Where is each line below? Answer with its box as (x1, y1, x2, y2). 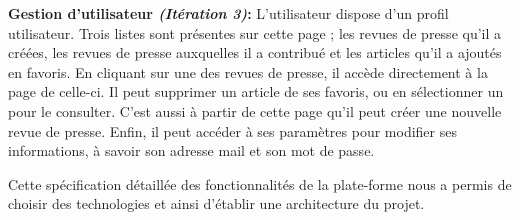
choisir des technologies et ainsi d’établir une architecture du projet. (8, 193, 425, 214)
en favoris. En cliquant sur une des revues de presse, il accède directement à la (8, 61, 488, 82)
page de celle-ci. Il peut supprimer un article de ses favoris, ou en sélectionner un (8, 81, 504, 102)
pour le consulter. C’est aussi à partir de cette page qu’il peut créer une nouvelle (8, 100, 502, 121)
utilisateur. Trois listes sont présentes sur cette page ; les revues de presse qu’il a (8, 22, 502, 43)
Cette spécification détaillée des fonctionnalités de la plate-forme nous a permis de (8, 173, 512, 194)
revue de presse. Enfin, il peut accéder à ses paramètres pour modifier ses (8, 120, 457, 141)
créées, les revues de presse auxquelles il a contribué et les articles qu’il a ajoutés (8, 42, 502, 63)
